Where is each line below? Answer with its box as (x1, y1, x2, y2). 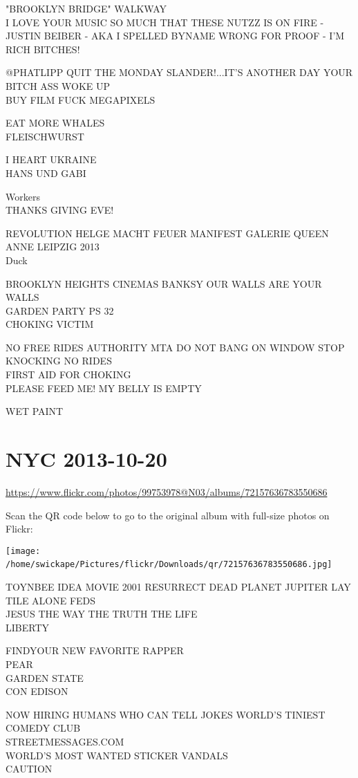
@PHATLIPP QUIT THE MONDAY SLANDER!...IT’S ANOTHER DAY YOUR (6, 65, 353, 80)
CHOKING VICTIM (6, 317, 94, 331)
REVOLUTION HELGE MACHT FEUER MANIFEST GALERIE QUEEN (6, 225, 329, 240)
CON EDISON (6, 684, 68, 698)
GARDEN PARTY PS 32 (6, 303, 114, 317)
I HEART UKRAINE (6, 152, 97, 167)
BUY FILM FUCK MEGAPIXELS (6, 92, 156, 106)
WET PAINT (6, 404, 64, 418)
